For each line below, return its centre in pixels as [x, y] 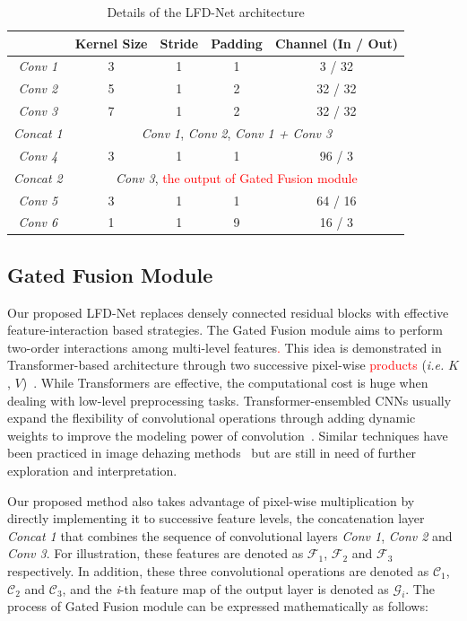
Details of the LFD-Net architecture [206, 12]
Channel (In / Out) [337, 43]
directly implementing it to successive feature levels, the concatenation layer [216, 518]
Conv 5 [38, 200]
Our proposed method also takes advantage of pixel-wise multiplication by [211, 500]
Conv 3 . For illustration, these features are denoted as [156, 553]
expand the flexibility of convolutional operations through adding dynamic [212, 418]
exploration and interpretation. [92, 470]
